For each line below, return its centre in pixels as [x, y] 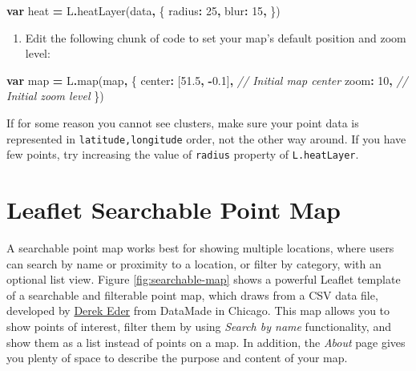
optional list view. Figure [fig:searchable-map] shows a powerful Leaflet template [204, 279]
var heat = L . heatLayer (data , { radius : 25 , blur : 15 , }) [143, 10]
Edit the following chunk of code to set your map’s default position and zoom [216, 37]
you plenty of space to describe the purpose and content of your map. [177, 358]
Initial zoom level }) [55, 96]
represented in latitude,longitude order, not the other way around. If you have [206, 138]
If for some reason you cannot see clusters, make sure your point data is [183, 122]
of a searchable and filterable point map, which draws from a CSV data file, [192, 294]
